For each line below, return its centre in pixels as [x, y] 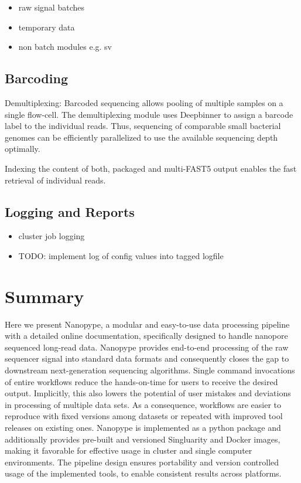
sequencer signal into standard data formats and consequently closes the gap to [147, 358]
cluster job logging [52, 236]
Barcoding [36, 78]
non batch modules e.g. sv [65, 47]
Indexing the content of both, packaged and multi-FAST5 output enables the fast [151, 168]
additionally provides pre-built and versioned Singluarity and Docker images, [143, 439]
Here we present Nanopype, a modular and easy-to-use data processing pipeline [147, 324]
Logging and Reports [70, 211]
